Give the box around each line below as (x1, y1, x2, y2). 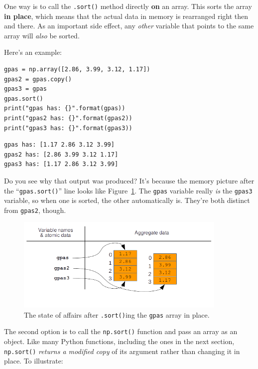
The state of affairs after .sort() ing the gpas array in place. (24, 309, 210, 320)
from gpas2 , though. (4, 204, 66, 215)
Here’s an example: (4, 47, 62, 57)
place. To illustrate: (4, 356, 63, 366)
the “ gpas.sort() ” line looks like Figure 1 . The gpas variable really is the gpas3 (4, 185, 253, 195)
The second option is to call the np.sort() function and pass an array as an (4, 326, 238, 337)
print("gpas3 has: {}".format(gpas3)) (4, 124, 132, 132)
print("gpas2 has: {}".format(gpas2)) (4, 115, 132, 122)
